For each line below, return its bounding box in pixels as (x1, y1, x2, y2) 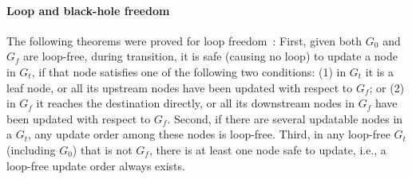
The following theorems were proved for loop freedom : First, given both (6, 32, 362, 49)
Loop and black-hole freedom (6, 2, 170, 18)
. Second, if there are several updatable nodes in (167, 110, 403, 126)
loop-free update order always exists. (6, 157, 185, 173)
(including (6, 141, 56, 158)
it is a (365, 63, 394, 80)
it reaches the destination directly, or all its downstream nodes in (36, 95, 355, 111)
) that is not (72, 141, 133, 158)
